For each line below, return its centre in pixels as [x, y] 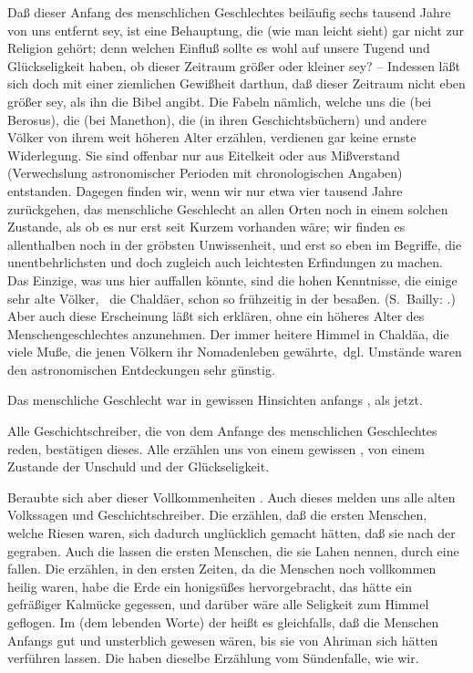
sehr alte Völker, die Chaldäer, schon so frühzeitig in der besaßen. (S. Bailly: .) [231, 298]
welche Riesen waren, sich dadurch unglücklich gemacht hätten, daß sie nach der [231, 533]
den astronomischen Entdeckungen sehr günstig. [141, 369]
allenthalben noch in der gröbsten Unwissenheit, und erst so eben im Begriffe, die [235, 244]
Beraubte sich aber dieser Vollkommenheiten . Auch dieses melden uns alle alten [231, 497]
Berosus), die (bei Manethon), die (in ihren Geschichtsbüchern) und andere [217, 119]
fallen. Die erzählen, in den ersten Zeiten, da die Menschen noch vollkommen [222, 569]
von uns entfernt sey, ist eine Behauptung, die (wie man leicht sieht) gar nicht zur [236, 30]
